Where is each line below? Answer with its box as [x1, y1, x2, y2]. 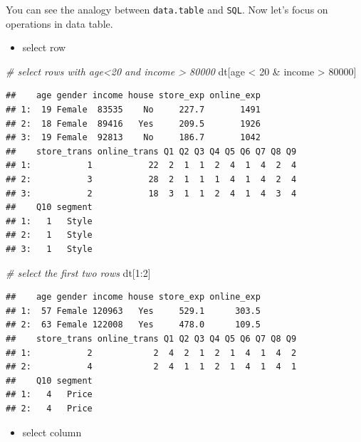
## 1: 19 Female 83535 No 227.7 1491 [6, 105, 261, 115]
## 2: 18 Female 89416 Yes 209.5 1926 [6, 118, 261, 129]
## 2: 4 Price [6, 403, 93, 414]
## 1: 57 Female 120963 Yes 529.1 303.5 [6, 305, 261, 316]
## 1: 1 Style [6, 216, 93, 226]
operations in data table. [6, 16, 113, 31]
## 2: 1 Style [6, 230, 93, 241]
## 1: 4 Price [6, 389, 93, 400]
